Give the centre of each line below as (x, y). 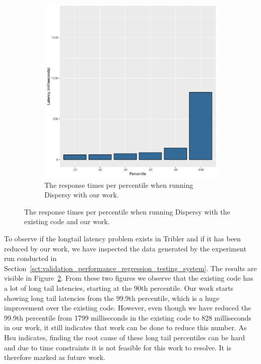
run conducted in (30, 258)
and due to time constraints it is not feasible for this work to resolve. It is (118, 347)
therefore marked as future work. (55, 357)
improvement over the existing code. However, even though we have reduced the (128, 308)
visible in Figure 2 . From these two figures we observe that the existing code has (129, 278)
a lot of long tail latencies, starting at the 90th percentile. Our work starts (119, 288)
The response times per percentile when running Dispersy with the (127, 211)
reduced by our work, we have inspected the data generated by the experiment (125, 248)
